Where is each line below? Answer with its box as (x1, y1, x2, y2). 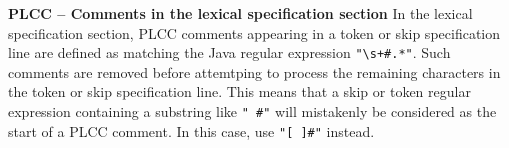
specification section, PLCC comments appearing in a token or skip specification (8, 22, 500, 43)
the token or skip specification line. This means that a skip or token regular (8, 81, 471, 102)
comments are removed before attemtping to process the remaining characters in (8, 61, 501, 82)
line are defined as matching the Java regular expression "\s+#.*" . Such (8, 42, 451, 63)
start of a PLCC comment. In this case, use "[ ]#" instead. (8, 120, 375, 141)
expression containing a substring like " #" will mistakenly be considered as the (8, 101, 497, 122)
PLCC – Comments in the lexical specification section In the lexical (8, 3, 473, 23)
